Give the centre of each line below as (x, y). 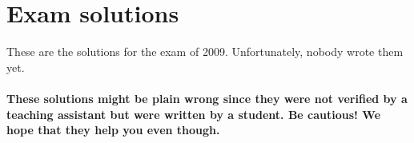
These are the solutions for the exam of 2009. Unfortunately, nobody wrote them (205, 52)
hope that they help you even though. (113, 130)
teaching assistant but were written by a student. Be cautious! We (194, 114)
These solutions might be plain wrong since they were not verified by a (207, 98)
